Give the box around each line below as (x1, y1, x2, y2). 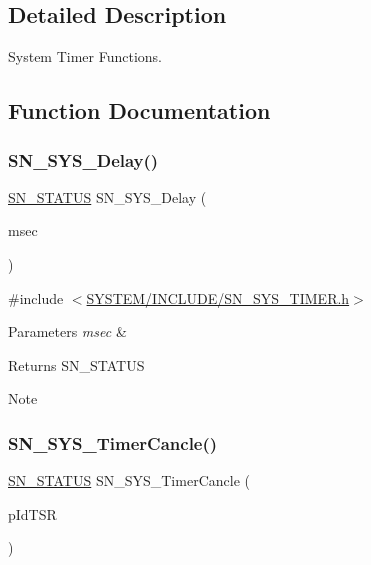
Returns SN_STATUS (8, 354, 145, 375)
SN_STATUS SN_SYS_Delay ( (8, 186, 207, 207)
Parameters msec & (8, 321, 127, 342)
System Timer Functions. (8, 46, 162, 67)
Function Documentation (8, 95, 271, 126)
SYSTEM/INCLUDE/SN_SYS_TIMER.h (86, 287, 350, 308)
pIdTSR (8, 503, 57, 524)
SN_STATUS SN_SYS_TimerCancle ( (8, 470, 250, 491)
